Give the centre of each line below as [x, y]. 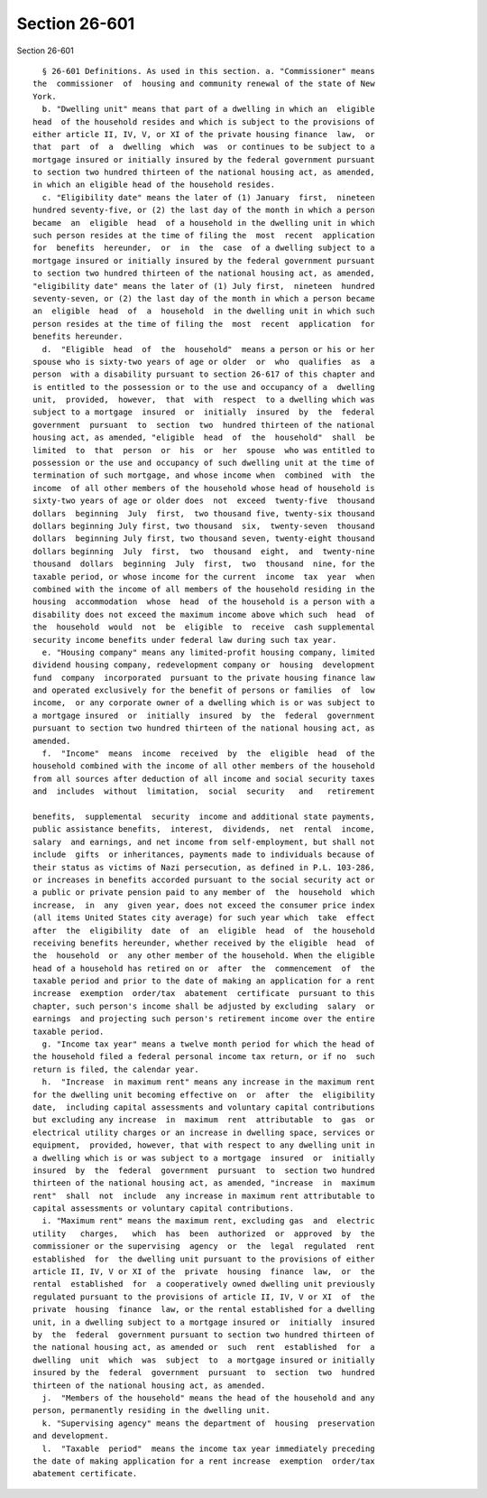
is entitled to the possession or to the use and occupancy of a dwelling [204, 387]
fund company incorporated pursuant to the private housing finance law [204, 678]
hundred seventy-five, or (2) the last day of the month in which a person [204, 210]
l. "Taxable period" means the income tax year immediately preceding [208, 1448]
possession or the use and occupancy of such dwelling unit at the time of [204, 463]
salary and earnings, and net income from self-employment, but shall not [204, 842]
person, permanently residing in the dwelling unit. [152, 1410]
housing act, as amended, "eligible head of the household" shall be [204, 437]
